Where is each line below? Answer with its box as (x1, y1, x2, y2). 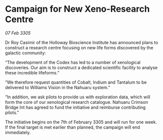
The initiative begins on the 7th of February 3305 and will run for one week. (5, 119, 157, 125)
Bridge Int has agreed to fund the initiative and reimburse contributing (5, 104, 146, 110)
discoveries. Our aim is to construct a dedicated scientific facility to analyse (5, 65, 158, 70)
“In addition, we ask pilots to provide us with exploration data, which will (5, 94, 150, 100)
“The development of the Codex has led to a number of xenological (5, 59, 141, 65)
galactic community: (5, 50, 47, 56)
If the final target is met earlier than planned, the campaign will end (5, 124, 140, 130)
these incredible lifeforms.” (5, 70, 60, 75)
